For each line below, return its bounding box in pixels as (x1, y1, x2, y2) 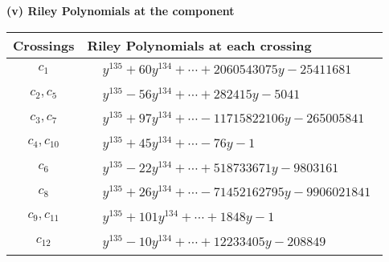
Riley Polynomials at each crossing (87, 35, 312, 54)
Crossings (13, 35, 75, 54)
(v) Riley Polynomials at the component (6, 2, 235, 18)
